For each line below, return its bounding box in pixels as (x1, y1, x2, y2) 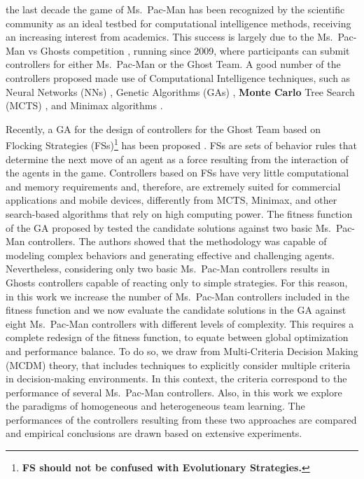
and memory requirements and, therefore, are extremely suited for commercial (6, 179, 341, 193)
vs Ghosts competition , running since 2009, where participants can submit (28, 43, 350, 57)
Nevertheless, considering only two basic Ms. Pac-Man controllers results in (6, 261, 330, 276)
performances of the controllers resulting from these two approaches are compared (6, 412, 357, 426)
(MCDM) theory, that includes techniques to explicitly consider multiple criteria (6, 357, 351, 372)
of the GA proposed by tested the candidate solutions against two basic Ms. (6, 220, 331, 235)
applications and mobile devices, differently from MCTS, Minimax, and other (6, 193, 337, 207)
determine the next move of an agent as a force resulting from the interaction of (6, 151, 349, 166)
